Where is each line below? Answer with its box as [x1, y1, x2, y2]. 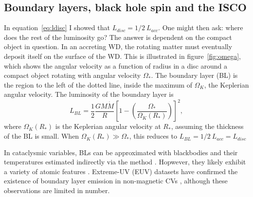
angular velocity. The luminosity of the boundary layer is [4, 89, 174, 99]
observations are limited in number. [4, 185, 110, 196]
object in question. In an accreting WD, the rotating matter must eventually [4, 41, 233, 52]
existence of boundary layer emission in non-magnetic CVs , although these [4, 176, 228, 186]
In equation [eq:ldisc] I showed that [4, 22, 110, 33]
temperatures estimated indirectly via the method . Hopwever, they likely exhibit [4, 157, 246, 167]
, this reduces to [129, 131, 177, 141]
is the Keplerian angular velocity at [55, 121, 161, 131]
